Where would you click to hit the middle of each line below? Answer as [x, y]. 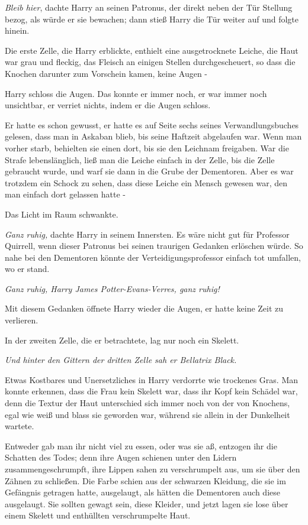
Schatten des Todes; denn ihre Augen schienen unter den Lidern [121, 457]
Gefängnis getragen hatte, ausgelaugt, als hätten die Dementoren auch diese [142, 492]
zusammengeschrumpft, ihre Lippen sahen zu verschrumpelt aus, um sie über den [153, 469]
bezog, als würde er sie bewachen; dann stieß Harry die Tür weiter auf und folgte [152, 19]
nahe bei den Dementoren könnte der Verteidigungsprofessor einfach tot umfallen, [153, 257]
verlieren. [22, 320]
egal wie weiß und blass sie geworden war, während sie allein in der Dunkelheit [147, 414]
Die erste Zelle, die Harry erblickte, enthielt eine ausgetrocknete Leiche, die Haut [152, 50]
